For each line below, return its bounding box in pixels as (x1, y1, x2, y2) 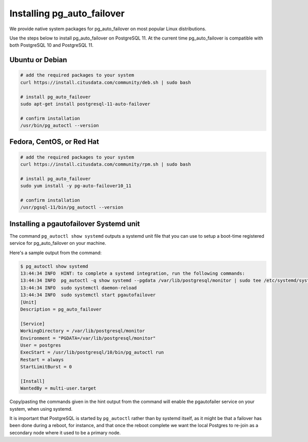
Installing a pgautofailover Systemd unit (9, 219, 140, 228)
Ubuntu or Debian (9, 55, 67, 64)
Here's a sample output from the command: (9, 249, 102, 256)
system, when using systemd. (9, 406, 73, 412)
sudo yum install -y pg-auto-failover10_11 (20, 183, 132, 189)
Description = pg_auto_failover (20, 306, 102, 312)
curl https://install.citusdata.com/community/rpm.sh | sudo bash (20, 162, 191, 167)
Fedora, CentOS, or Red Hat (9, 138, 100, 146)
